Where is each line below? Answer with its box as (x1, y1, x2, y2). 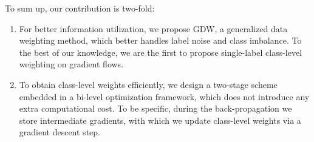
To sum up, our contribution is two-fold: (5, 2, 155, 14)
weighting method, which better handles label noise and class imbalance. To (19, 34, 302, 47)
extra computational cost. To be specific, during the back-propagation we (19, 102, 292, 115)
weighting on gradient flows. (19, 58, 124, 70)
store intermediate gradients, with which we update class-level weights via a (19, 113, 301, 126)
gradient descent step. (19, 126, 100, 138)
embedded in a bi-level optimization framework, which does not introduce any (19, 90, 310, 103)
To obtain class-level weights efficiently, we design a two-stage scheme (19, 78, 278, 90)
